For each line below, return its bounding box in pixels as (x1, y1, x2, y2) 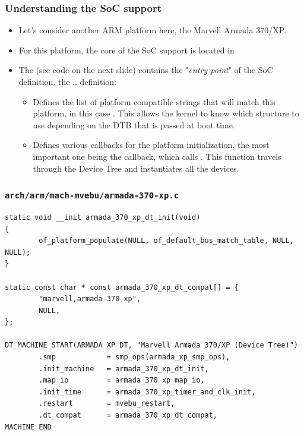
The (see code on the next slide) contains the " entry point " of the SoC (18, 64, 273, 76)
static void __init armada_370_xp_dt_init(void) (5, 213, 201, 222)
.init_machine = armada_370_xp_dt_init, (39, 364, 209, 373)
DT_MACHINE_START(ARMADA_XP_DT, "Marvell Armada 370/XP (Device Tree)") (5, 341, 298, 350)
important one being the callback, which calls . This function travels (33, 150, 281, 162)
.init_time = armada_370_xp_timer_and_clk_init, (39, 387, 256, 396)
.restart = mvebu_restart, (39, 399, 175, 408)
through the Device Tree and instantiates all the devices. (33, 162, 239, 174)
